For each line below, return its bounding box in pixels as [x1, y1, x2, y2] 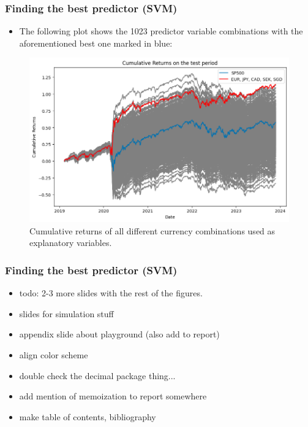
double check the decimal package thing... [19, 369, 176, 382]
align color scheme [19, 348, 88, 361]
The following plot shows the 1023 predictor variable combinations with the [19, 25, 303, 37]
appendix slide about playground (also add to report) [19, 328, 220, 340]
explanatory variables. [29, 236, 112, 249]
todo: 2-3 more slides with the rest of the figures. [19, 287, 203, 299]
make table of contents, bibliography [19, 410, 156, 423]
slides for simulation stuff [19, 307, 114, 320]
